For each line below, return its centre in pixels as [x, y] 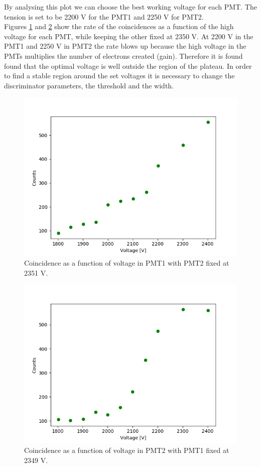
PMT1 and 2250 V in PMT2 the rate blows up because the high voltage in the [125, 46]
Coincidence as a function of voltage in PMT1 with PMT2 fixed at [127, 263]
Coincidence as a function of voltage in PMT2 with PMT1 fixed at [127, 450]
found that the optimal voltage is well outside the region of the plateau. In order [128, 66]
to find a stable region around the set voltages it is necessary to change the [119, 76]
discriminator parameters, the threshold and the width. [89, 85]
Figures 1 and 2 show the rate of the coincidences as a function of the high [119, 26]
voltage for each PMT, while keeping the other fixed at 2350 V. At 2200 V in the [129, 36]
